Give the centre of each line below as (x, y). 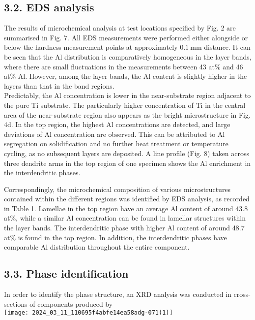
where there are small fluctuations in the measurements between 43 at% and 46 (124, 66)
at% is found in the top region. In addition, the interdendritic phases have (115, 237)
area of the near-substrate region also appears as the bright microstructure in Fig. (127, 114)
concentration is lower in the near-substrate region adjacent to (157, 95)
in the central (225, 105)
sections (16, 304)
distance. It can (227, 47)
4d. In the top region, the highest (54, 124)
